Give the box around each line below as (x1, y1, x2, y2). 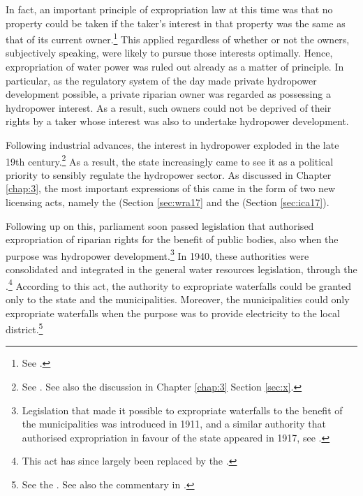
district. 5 (6, 320, 43, 336)
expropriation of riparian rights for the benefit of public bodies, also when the (6, 232, 339, 247)
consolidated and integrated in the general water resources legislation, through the (6, 262, 357, 277)
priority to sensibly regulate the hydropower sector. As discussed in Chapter (6, 167, 332, 182)
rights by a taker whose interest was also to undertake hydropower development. (6, 114, 349, 129)
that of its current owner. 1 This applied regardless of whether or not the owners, (6, 30, 350, 46)
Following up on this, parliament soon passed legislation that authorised (6, 218, 314, 233)
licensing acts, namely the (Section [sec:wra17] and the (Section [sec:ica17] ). (6, 195, 329, 210)
